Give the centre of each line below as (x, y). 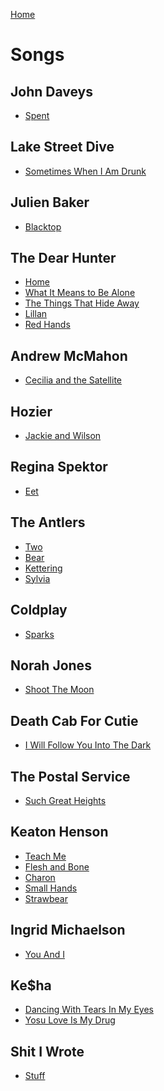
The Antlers (48, 522)
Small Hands (51, 888)
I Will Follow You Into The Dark (88, 745)
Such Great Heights (65, 800)
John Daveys (52, 91)
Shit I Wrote (47, 1051)
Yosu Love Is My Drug (70, 1020)
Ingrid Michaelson (68, 930)
